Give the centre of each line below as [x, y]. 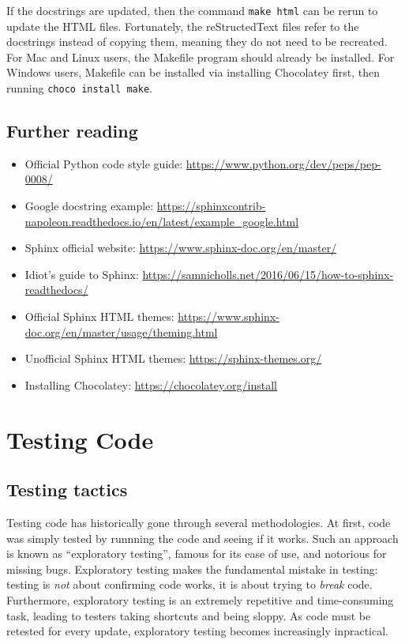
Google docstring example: [89, 206]
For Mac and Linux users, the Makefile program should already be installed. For [201, 56]
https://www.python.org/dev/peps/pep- [283, 163]
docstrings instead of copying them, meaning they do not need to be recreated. [197, 41]
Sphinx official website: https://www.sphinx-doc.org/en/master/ [181, 248]
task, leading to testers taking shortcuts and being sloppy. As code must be [189, 615]
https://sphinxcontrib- [211, 206]
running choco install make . [79, 88]
